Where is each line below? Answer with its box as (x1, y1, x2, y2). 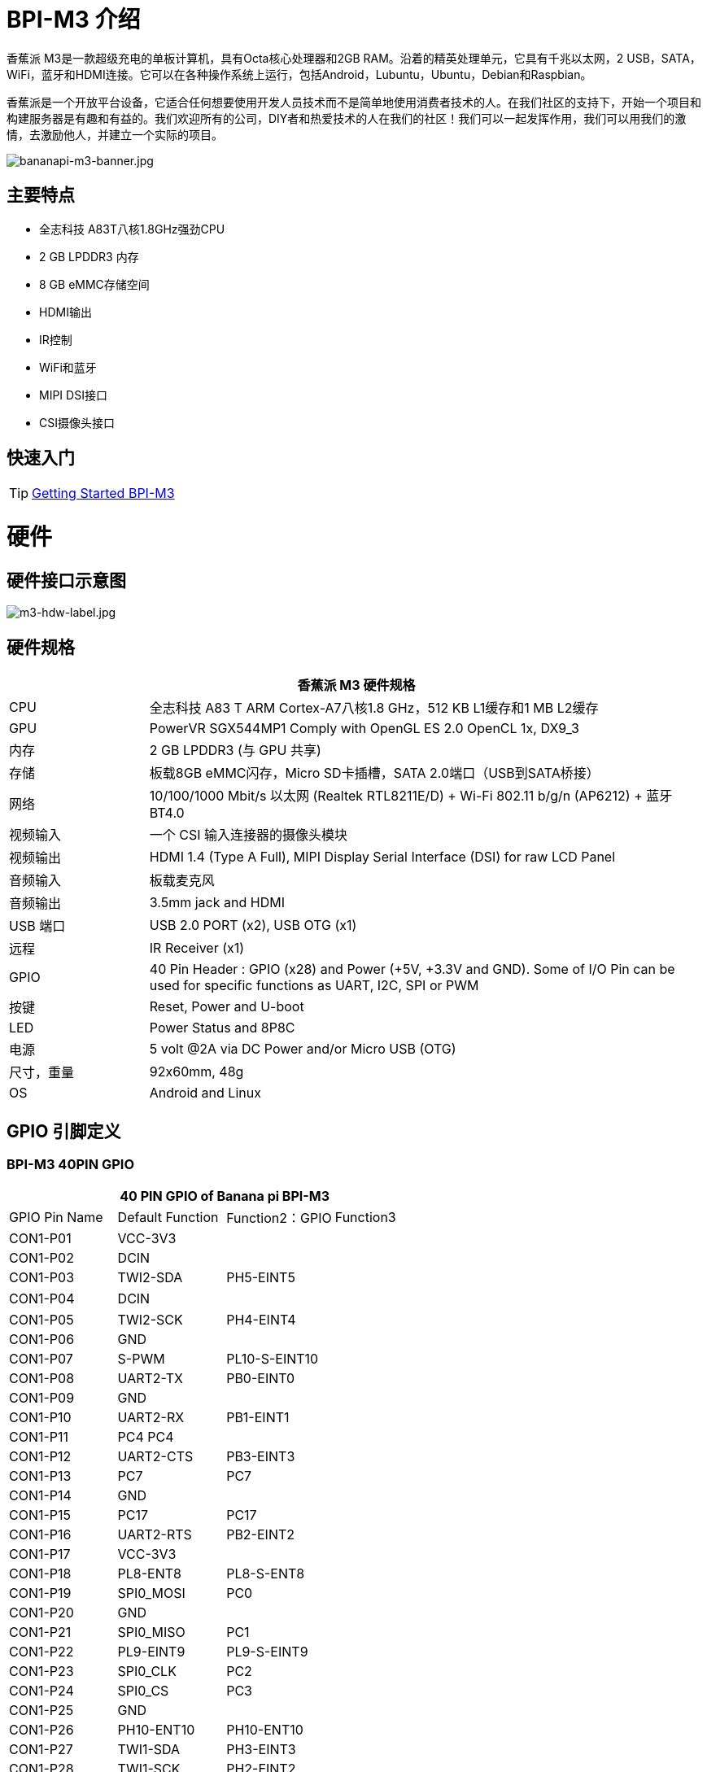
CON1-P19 (9, 1585, 72, 1602)
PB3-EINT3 (226, 1448, 295, 1465)
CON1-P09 (9, 1390, 75, 1407)
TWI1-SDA (117, 1741, 181, 1758)
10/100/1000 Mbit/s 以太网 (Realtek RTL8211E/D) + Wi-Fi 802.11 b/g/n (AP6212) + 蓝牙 (149, 788, 673, 805)
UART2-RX (117, 1409, 185, 1426)
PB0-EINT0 (226, 1370, 295, 1387)
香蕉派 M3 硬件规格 (297, 677, 416, 694)
